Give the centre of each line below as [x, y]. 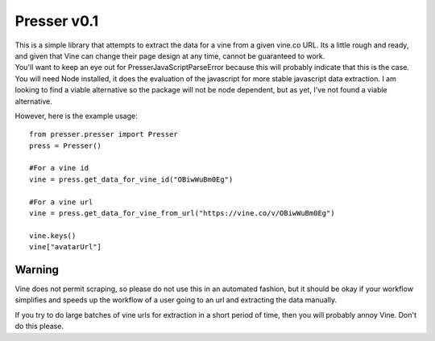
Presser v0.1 [57, 21]
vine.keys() [53, 236]
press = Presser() [66, 146]
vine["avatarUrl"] [66, 247]
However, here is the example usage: [77, 116]
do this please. [39, 327]
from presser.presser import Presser [104, 134]
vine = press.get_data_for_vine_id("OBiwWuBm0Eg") [131, 179]
